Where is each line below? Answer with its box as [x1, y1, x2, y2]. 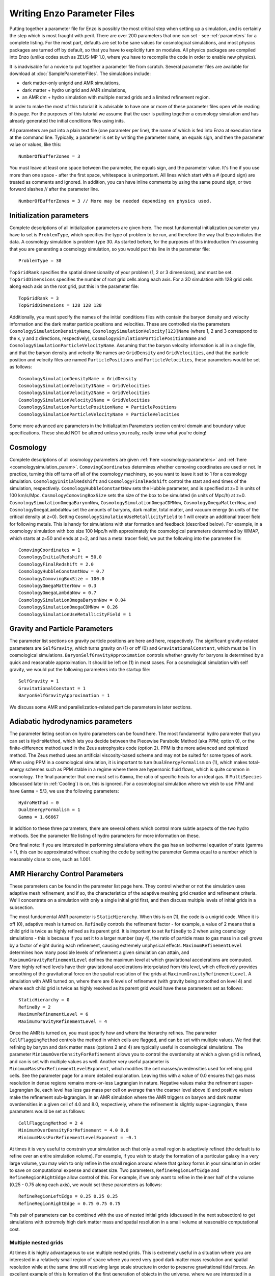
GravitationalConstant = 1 [18, 685, 86, 691]
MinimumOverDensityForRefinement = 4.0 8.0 [18, 1127, 129, 1133]
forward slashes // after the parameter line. [9, 186, 99, 192]
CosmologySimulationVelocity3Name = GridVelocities [18, 397, 150, 403]
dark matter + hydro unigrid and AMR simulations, [22, 87, 127, 93]
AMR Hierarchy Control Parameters [9, 869, 124, 878]
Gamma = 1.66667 [18, 814, 59, 820]
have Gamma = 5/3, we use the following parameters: [9, 788, 119, 794]
